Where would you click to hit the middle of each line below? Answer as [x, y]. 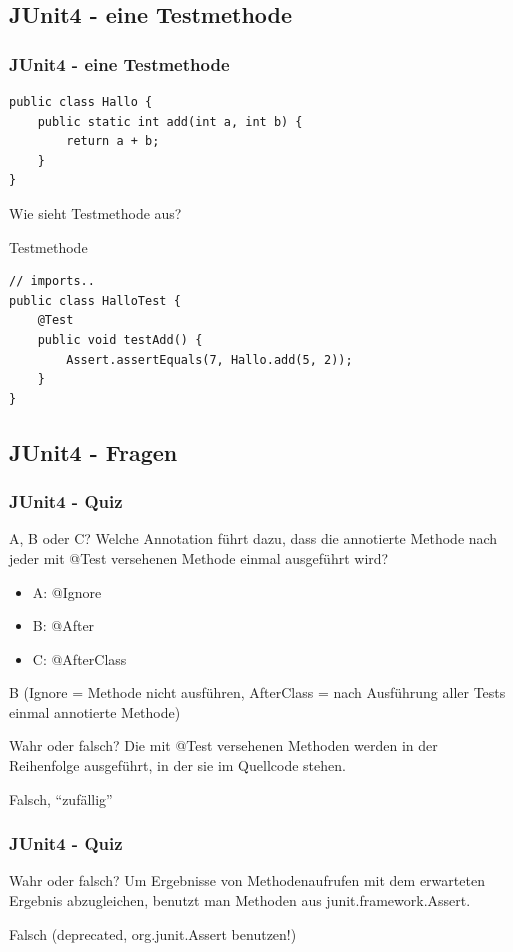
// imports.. [52, 281]
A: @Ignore [67, 591]
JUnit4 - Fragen [93, 451]
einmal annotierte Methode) [95, 711]
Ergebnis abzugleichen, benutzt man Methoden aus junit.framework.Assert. [240, 900]
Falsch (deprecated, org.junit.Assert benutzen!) [153, 933]
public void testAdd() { [120, 339]
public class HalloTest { [95, 300]
